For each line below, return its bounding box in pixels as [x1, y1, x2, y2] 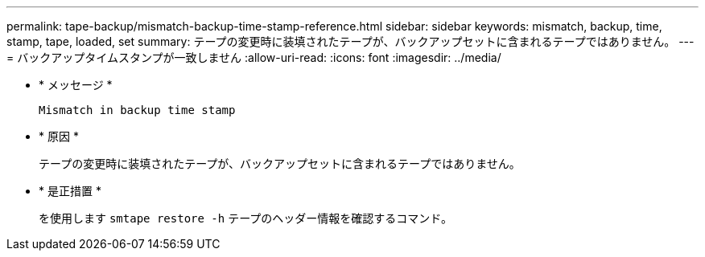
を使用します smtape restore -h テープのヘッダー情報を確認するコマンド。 [39, 211, 453, 225]
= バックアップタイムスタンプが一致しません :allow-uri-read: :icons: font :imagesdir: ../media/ [6, 51, 501, 64]
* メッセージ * [39, 78, 113, 92]
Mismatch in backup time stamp [39, 104, 236, 116]
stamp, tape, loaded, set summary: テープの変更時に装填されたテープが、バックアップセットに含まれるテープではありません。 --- [6, 35, 695, 48]
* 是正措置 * [39, 184, 101, 198]
